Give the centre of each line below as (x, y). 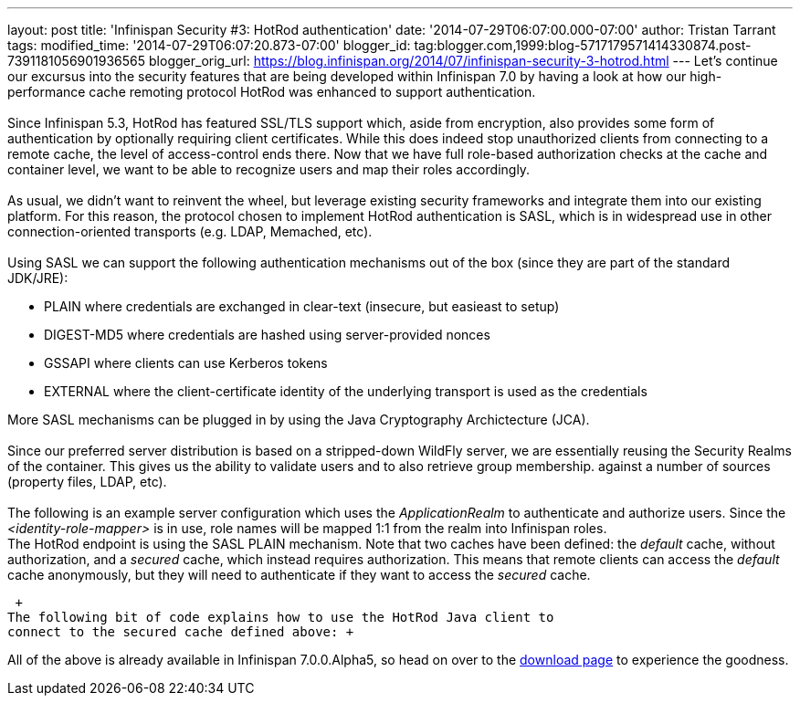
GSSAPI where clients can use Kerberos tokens (186, 363)
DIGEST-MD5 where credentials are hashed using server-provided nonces (267, 335)
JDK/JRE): (38, 278)
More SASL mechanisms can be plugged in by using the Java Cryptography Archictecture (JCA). (299, 420)
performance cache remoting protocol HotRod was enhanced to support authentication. (272, 92)
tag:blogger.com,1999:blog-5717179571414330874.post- (583, 45)
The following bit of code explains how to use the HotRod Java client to (281, 617)
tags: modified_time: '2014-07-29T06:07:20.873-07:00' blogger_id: (209, 45)
